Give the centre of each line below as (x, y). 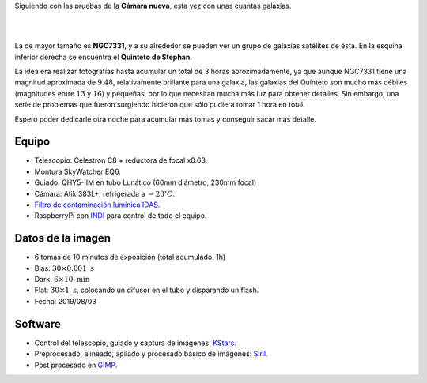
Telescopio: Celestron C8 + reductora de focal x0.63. (121, 160)
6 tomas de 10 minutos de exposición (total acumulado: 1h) (130, 257)
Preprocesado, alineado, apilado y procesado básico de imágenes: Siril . (151, 354)
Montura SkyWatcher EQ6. (78, 171)
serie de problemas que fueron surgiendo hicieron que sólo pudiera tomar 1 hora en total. (160, 105)
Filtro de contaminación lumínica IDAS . (97, 205)
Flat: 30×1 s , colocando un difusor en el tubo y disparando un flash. (147, 290)
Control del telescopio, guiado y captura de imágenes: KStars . (136, 343)
